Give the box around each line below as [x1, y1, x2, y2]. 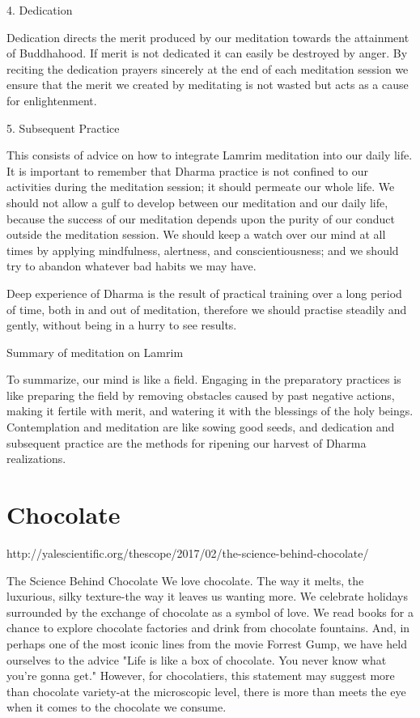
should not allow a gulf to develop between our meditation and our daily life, [6, 193, 388, 210]
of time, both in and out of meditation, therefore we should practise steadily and [6, 300, 407, 317]
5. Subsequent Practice [6, 119, 120, 136]
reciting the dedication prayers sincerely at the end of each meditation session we [6, 60, 409, 77]
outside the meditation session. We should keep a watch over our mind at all [6, 226, 386, 243]
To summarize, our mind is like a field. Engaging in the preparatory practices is [6, 371, 401, 388]
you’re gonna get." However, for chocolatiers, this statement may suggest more [6, 667, 395, 684]
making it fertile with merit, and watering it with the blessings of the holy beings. [6, 402, 414, 419]
